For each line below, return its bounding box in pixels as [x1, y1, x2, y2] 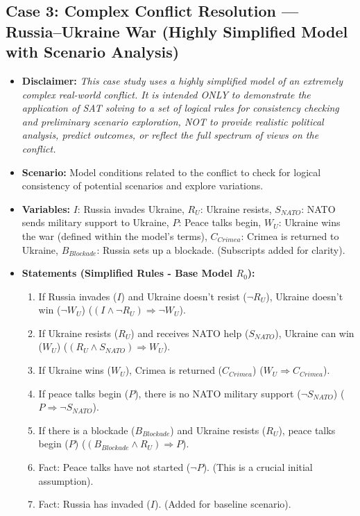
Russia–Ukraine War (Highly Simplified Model [6, 20, 348, 42]
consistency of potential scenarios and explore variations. [22, 178, 264, 193]
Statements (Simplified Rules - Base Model [22, 266, 233, 280]
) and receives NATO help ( [130, 325, 249, 340]
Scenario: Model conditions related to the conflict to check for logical [22, 164, 321, 179]
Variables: [22, 201, 70, 216]
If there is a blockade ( [38, 422, 135, 437]
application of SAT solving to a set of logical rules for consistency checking [22, 101, 339, 115]
